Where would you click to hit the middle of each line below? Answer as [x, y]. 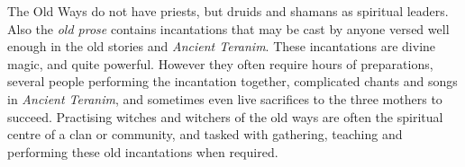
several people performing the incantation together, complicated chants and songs [232, 81]
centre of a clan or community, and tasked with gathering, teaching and [205, 134]
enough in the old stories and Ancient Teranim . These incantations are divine [222, 46]
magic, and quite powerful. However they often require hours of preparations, [220, 63]
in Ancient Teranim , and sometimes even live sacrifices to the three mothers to [225, 98]
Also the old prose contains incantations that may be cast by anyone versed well [228, 28]
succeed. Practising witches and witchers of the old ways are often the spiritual [225, 116]
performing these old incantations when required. [143, 151]
